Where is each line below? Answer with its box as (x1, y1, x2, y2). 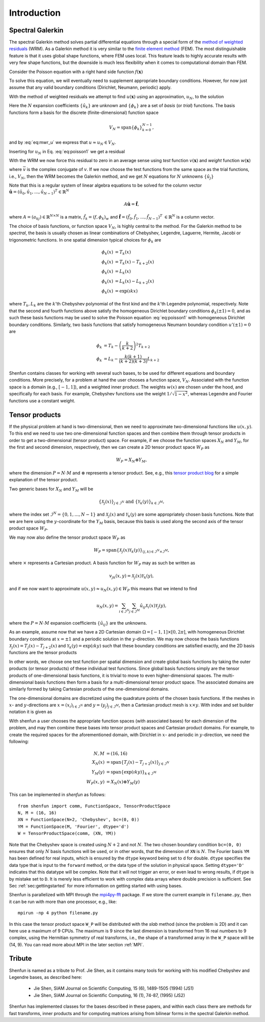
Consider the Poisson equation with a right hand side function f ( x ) (9, 69, 143, 75)
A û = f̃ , (124, 201, 139, 207)
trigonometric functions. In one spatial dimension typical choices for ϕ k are (9, 237, 161, 244)
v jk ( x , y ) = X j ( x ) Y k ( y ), (109, 573, 154, 580)
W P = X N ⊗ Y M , (116, 457, 147, 464)
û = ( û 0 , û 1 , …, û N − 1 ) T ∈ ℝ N (9, 188, 70, 196)
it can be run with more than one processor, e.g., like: (9, 899, 117, 905)
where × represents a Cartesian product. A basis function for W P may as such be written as (9, 560, 196, 567)
